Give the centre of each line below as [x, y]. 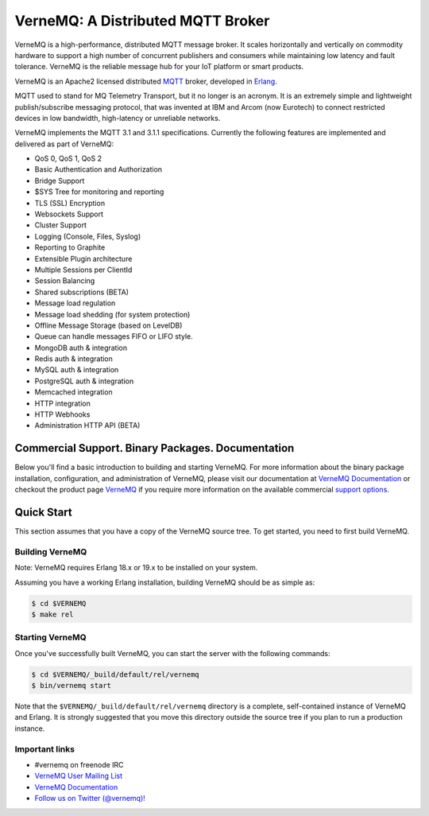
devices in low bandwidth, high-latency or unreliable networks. [118, 118]
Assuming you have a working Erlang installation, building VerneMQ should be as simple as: [165, 582]
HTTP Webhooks [62, 414]
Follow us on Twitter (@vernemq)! [90, 799]
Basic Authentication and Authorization [99, 169]
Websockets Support [69, 214]
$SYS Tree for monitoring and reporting [99, 192]
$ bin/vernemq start [71, 686]
